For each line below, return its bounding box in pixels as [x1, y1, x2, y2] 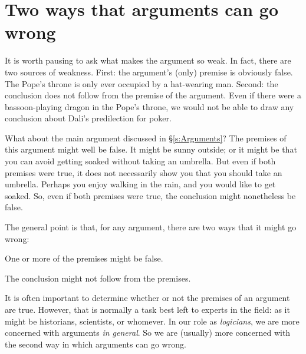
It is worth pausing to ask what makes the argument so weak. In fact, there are [5, 54, 291, 67]
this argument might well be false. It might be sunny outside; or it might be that [5, 143, 297, 156]
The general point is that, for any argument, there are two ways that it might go [5, 221, 297, 233]
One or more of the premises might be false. [5, 252, 163, 264]
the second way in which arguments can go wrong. [5, 338, 186, 350]
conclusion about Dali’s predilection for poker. [5, 112, 172, 124]
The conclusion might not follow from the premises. [5, 272, 191, 284]
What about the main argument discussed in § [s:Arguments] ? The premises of [5, 131, 287, 144]
